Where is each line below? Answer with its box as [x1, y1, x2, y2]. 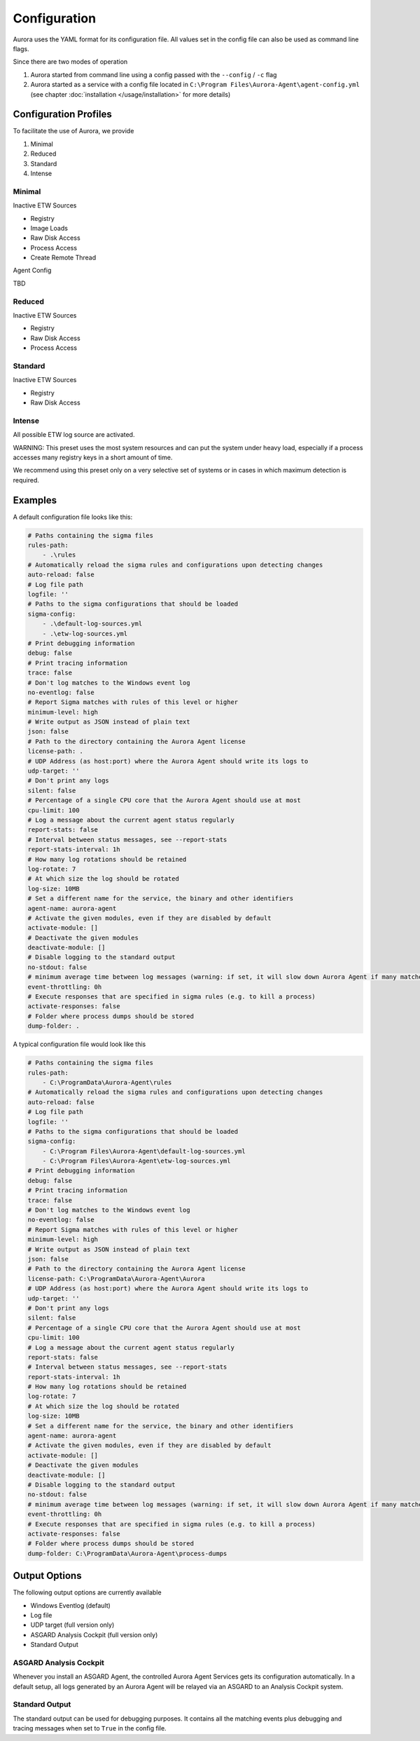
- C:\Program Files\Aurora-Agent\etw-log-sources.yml [42, 1157, 231, 1165]
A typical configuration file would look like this [13, 1040, 146, 1048]
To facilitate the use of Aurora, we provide [13, 127, 134, 135]
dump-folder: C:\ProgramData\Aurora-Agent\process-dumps [27, 1550, 227, 1557]
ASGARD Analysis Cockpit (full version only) [30, 1630, 158, 1639]
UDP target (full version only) [30, 1620, 115, 1630]
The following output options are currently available [13, 1588, 162, 1597]
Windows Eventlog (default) [30, 1601, 111, 1609]
